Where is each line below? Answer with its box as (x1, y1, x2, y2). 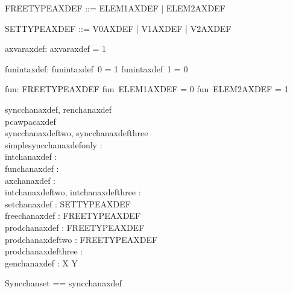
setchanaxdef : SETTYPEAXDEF (5, 197, 131, 210)
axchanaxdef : (5, 174, 56, 186)
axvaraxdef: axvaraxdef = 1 (5, 42, 107, 55)
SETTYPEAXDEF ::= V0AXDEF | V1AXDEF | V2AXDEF (5, 22, 232, 34)
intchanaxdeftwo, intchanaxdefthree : (5, 186, 141, 198)
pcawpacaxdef (5, 115, 56, 127)
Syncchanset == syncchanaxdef (5, 277, 122, 289)
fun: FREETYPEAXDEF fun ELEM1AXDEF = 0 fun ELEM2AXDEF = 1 (5, 83, 289, 95)
